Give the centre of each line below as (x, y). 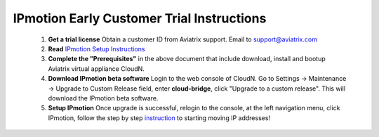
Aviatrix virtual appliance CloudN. (97, 68)
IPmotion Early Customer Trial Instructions (140, 18)
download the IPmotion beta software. (103, 98)
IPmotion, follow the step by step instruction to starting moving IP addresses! (159, 118)
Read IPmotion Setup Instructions (97, 48)
